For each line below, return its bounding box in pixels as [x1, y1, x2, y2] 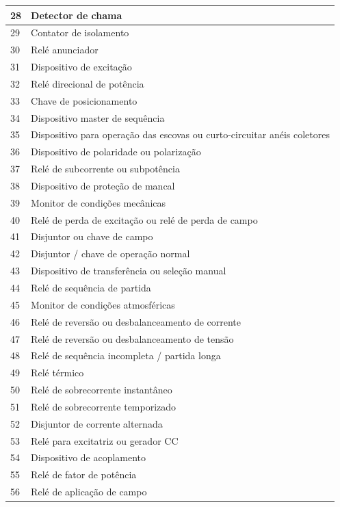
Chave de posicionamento [31, 93, 138, 107]
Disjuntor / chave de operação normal [31, 246, 190, 261]
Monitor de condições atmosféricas [31, 297, 175, 311]
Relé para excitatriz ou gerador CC [31, 433, 179, 447]
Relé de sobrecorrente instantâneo [31, 382, 172, 397]
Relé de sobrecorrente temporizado [31, 399, 176, 413]
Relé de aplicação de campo [31, 484, 147, 499]
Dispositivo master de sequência [31, 110, 165, 125]
